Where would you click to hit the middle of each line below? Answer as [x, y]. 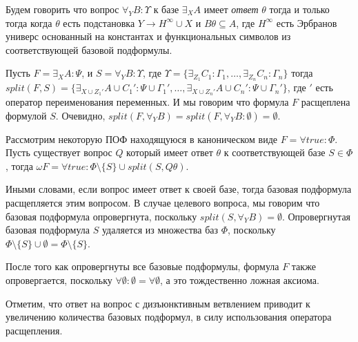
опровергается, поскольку [59, 280]
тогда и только [299, 9]
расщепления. [34, 330]
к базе [166, 9]
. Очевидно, [80, 115]
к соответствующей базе [275, 152]
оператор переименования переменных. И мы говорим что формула [147, 102]
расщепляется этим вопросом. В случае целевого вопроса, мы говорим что [163, 203]
